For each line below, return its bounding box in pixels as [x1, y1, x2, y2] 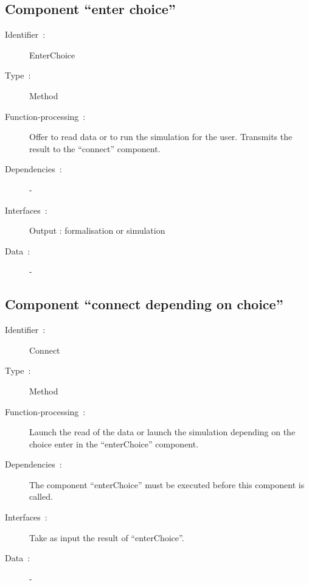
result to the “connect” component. [29, 142, 161, 155]
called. [29, 490, 53, 503]
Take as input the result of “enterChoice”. [29, 531, 184, 544]
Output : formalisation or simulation [29, 224, 165, 237]
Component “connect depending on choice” [5, 295, 283, 314]
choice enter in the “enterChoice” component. [29, 437, 199, 450]
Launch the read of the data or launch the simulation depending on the [29, 426, 296, 438]
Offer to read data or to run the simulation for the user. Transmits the [29, 130, 293, 143]
